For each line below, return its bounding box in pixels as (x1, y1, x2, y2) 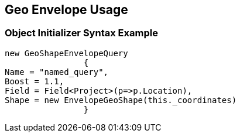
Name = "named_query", (5, 67, 109, 77)
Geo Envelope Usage (5, 2, 128, 17)
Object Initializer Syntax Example (5, 27, 158, 39)
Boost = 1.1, (5, 76, 64, 86)
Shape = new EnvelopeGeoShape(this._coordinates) (5, 95, 237, 105)
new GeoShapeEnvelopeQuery (5, 48, 128, 58)
